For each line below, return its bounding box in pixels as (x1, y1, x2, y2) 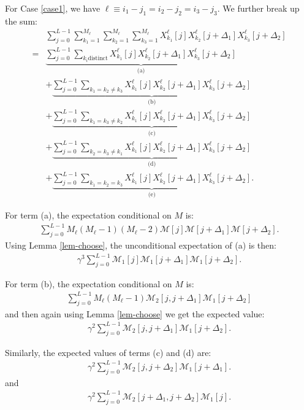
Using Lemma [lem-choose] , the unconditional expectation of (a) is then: (5, 238, 276, 251)
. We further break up (217, 2, 300, 14)
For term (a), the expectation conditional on (5, 209, 172, 221)
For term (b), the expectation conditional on (5, 277, 172, 290)
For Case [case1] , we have (5, 2, 101, 14)
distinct (88, 55, 108, 62)
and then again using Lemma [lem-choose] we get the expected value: (5, 307, 265, 320)
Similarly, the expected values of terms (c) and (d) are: (5, 346, 211, 358)
